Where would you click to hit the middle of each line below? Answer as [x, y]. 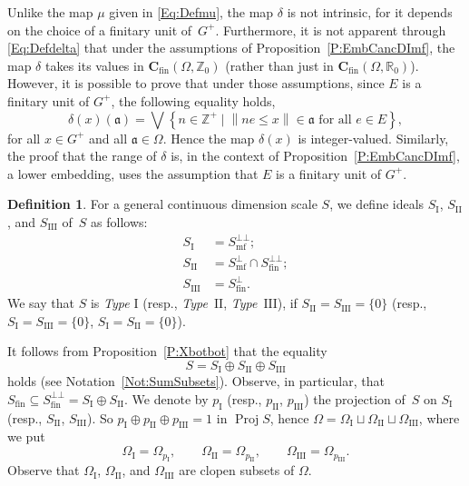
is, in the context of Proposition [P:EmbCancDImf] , [315, 156]
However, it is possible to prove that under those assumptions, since [196, 83]
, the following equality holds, [193, 100]
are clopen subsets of [237, 470]
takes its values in [94, 65]
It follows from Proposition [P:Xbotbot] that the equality [167, 351]
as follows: [119, 221]
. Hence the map [209, 138]
